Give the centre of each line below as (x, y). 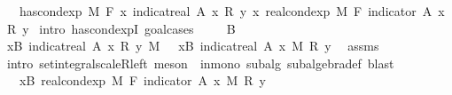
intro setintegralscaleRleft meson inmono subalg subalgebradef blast (200, 63)
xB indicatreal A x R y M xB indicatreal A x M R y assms (193, 46)
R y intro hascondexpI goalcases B (121, 28)
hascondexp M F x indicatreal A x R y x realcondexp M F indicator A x (232, 11)
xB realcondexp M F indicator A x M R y (142, 80)
